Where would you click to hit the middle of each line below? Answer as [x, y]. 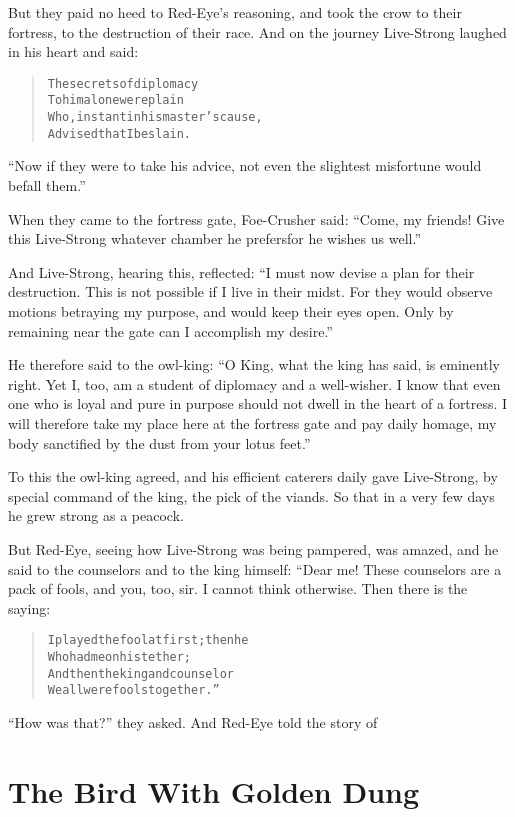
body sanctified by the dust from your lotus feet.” [159, 442]
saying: [29, 607]
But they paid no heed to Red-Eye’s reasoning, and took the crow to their [235, 12]
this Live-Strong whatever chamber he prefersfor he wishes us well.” [214, 238]
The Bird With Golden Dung [214, 790]
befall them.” [47, 185]
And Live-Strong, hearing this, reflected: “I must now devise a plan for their [241, 271]
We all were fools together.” [133, 690]
